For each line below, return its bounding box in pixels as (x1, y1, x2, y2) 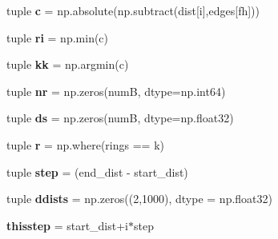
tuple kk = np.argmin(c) (6, 56, 129, 73)
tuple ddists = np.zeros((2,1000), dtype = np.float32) (6, 190, 272, 207)
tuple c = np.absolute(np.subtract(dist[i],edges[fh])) (6, 2, 260, 18)
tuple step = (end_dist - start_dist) (6, 163, 188, 180)
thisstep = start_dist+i (6, 217, 129, 233)
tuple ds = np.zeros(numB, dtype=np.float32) (6, 110, 234, 126)
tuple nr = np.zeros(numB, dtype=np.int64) (6, 82, 226, 99)
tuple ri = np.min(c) (6, 29, 109, 46)
